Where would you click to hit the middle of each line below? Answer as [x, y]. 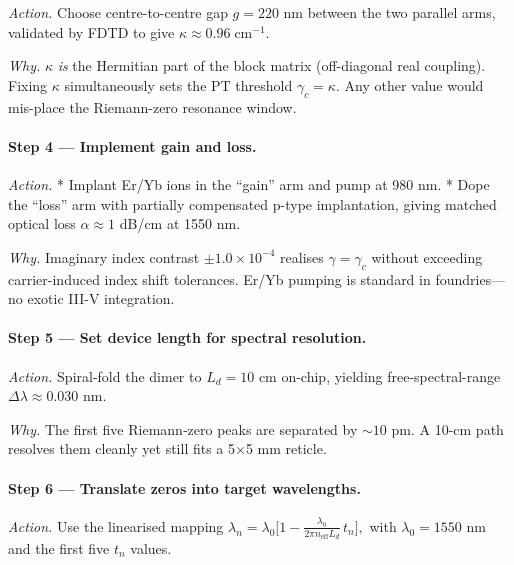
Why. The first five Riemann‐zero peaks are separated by [183, 428]
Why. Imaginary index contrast [104, 256]
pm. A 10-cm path [447, 428]
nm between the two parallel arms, [389, 12]
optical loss [42, 223]
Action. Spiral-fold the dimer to [105, 375]
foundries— [470, 278]
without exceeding [427, 256]
